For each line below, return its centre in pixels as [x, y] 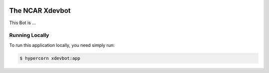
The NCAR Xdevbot [40, 11]
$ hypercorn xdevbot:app [50, 58]
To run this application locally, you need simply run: [62, 45]
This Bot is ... [22, 23]
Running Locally [29, 36]
